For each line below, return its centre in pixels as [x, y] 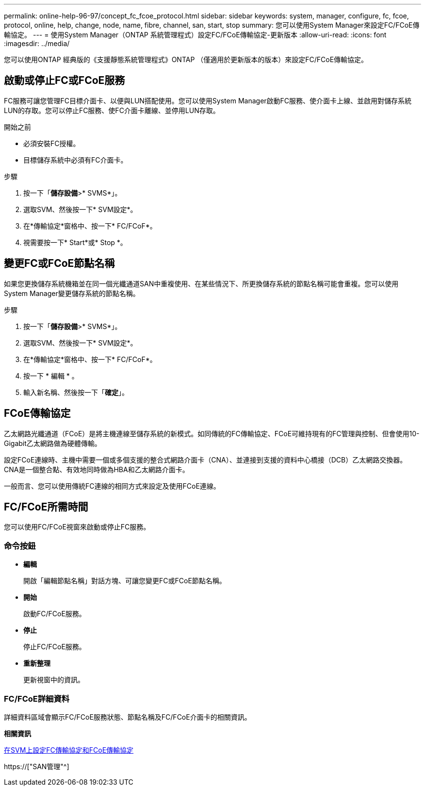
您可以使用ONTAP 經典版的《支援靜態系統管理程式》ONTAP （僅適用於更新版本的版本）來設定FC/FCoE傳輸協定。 [186, 59]
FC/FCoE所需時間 [46, 507]
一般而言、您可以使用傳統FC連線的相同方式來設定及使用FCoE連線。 [112, 486]
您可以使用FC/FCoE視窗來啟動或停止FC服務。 [77, 527]
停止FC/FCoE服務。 [55, 647]
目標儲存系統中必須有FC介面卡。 [75, 160]
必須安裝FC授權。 [52, 143]
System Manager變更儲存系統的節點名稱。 [72, 293]
